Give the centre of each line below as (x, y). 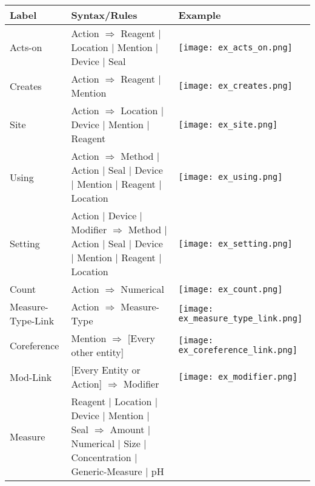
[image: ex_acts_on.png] (235, 47)
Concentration (101, 457)
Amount (127, 429)
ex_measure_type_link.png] (240, 318)
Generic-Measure (107, 471)
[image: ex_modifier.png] (238, 377)
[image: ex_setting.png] (235, 243)
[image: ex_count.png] (230, 289)
